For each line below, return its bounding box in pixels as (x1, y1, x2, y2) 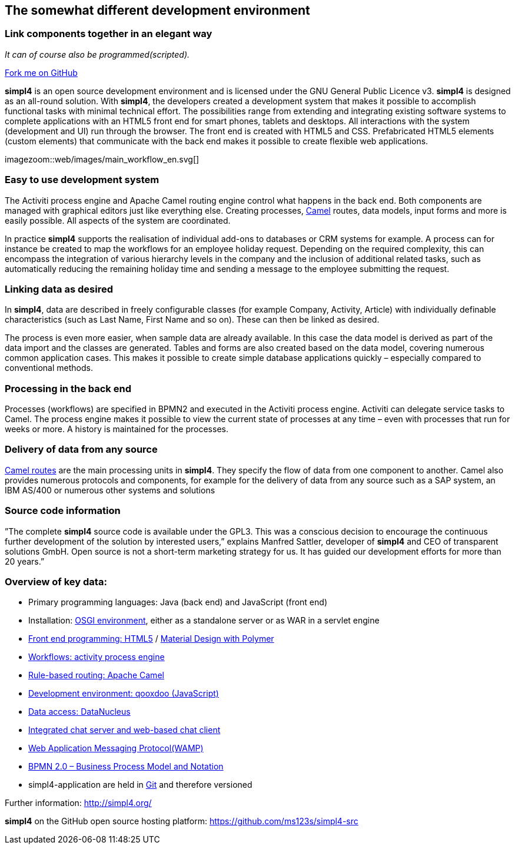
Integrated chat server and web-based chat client (28, 725, 221, 735)
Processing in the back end (5, 382, 131, 394)
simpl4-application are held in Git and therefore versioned (28, 780, 252, 790)
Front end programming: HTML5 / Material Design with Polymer (28, 634, 274, 644)
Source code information (5, 505, 121, 517)
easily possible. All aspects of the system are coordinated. (5, 215, 231, 225)
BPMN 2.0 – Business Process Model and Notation (28, 761, 224, 772)
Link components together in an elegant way (5, 28, 212, 40)
